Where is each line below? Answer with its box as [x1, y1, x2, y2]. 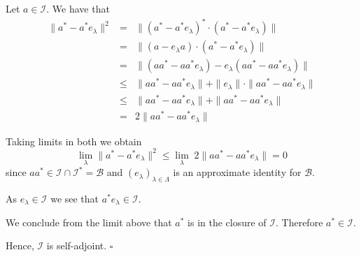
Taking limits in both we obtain [6, 133, 142, 148]
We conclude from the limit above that [6, 214, 172, 229]
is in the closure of [187, 214, 267, 229]
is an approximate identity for [173, 165, 302, 179]
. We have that [46, 1, 110, 15]
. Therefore [276, 214, 323, 229]
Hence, [6, 238, 34, 253]
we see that [50, 191, 99, 205]
